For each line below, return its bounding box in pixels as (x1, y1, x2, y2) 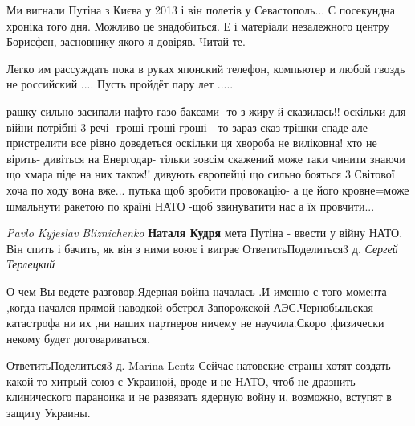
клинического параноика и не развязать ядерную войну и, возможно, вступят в (6, 388, 392, 405)
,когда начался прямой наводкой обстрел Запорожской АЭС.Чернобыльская (6, 298, 373, 315)
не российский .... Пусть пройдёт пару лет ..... (6, 76, 234, 92)
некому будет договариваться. (6, 330, 150, 346)
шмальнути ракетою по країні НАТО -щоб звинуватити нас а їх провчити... (6, 197, 375, 214)
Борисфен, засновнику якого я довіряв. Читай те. (6, 33, 246, 50)
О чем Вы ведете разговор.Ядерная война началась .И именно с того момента (6, 282, 387, 299)
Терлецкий (6, 256, 55, 272)
